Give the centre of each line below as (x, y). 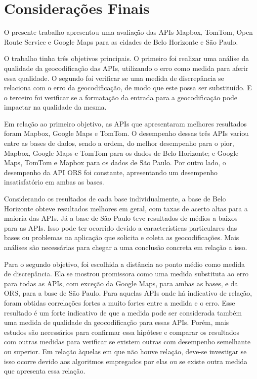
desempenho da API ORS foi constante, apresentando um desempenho (111, 172)
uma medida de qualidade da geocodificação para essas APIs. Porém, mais (117, 322)
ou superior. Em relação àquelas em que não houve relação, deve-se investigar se (125, 351)
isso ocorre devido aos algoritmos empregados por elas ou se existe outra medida (126, 361)
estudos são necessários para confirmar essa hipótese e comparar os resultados (122, 332)
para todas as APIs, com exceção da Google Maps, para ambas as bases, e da (121, 283)
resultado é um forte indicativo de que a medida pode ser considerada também (123, 312)
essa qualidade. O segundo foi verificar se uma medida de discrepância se (114, 78)
